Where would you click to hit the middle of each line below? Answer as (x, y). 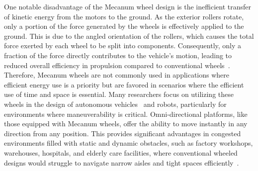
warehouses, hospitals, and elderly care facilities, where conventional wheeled (121, 152)
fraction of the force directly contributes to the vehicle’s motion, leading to (118, 55)
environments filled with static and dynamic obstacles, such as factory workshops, (129, 143)
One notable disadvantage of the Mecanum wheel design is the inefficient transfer (128, 6)
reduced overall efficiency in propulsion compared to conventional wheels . (117, 65)
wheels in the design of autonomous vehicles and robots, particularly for (115, 104)
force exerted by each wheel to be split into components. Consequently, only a (123, 45)
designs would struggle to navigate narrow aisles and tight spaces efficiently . (122, 162)
